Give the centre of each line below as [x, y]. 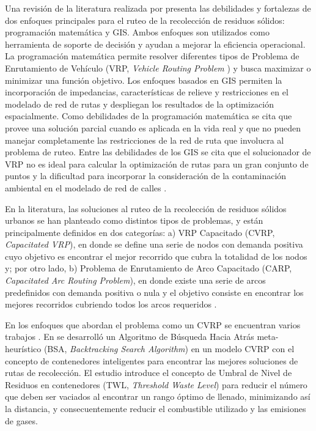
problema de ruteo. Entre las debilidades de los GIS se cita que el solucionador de [158, 152]
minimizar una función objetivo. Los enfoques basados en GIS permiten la [144, 80]
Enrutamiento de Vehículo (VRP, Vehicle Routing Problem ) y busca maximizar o [158, 68]
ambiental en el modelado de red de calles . [86, 187]
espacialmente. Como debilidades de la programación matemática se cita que [149, 116]
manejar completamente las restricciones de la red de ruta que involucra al [145, 140]
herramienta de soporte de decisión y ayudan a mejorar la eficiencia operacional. [155, 44]
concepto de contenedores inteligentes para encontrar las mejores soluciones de [152, 360]
